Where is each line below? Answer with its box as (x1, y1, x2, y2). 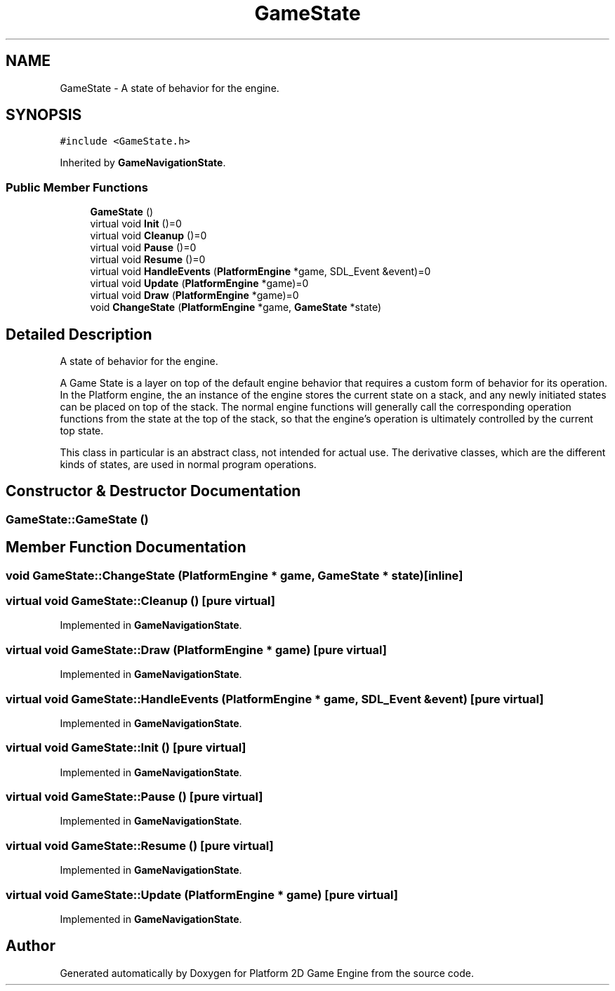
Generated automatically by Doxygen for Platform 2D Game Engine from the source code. (60, 966, 474, 979)
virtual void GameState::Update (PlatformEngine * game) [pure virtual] (6, 887, 398, 902)
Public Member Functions (6, 180, 148, 194)
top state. (60, 425, 104, 437)
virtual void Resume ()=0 (90, 253, 206, 266)
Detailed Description (6, 325, 152, 343)
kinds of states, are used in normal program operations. (60, 458, 317, 471)
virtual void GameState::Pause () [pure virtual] (6, 790, 263, 804)
